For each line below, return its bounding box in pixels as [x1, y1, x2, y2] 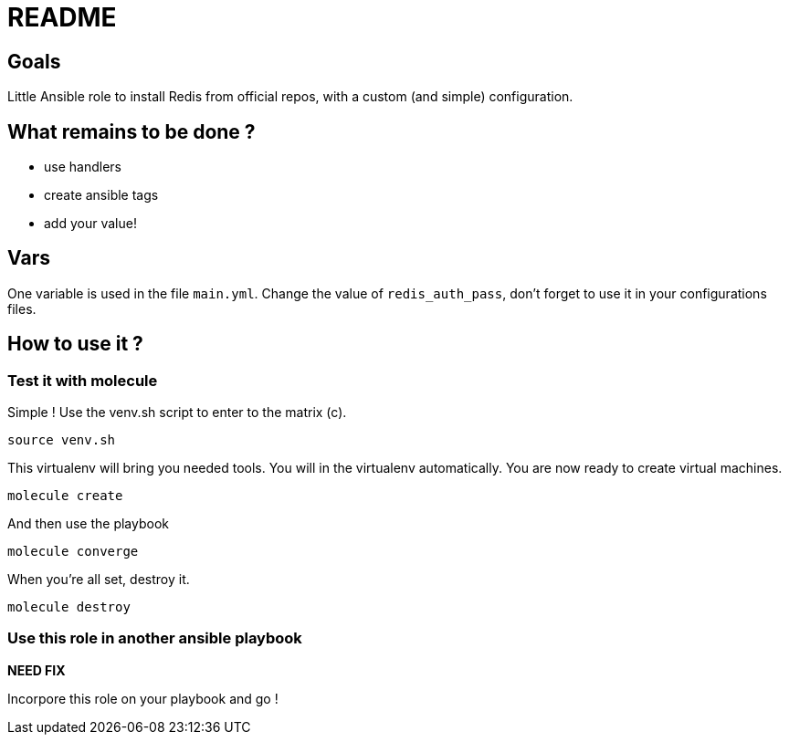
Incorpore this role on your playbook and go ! [7, 690, 279, 706]
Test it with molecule [7, 371, 158, 390]
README [7, 2, 117, 33]
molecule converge [7, 544, 139, 559]
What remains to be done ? [7, 120, 256, 143]
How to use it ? [7, 332, 143, 356]
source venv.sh [7, 433, 116, 448]
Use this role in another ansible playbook [7, 629, 302, 648]
